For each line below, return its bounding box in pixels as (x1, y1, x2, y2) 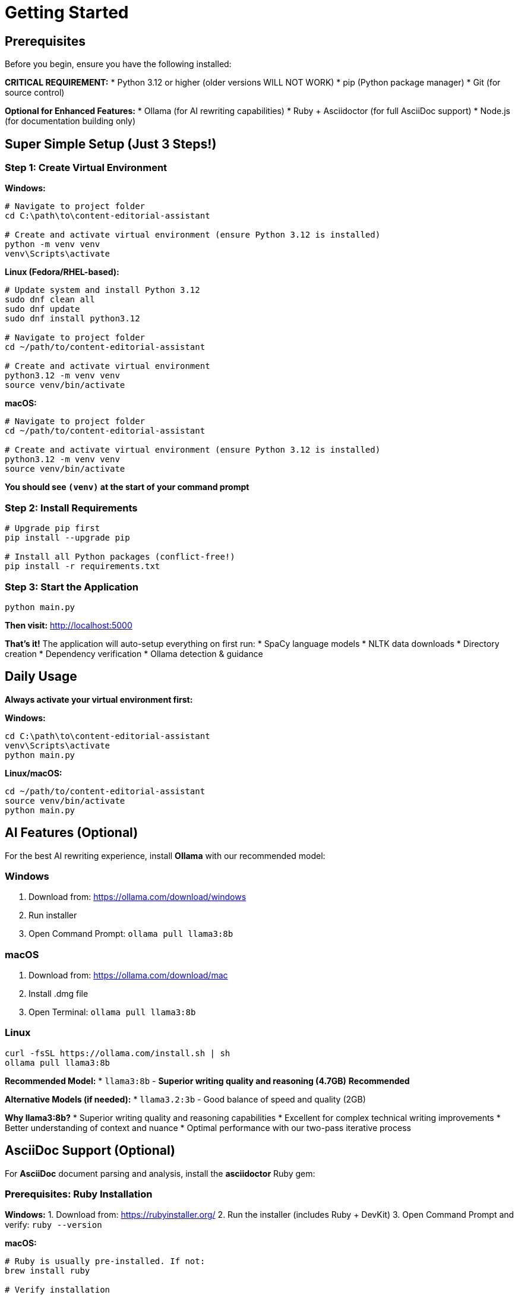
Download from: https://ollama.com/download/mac (29, 970, 228, 981)
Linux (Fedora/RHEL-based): (5, 267, 119, 277)
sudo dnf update (5, 304, 80, 314)
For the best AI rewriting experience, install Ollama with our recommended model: (5, 850, 326, 861)
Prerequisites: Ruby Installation (5, 1188, 153, 1201)
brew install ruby (5, 1266, 90, 1276)
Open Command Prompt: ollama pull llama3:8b (29, 928, 233, 939)
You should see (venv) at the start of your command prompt (5, 482, 249, 492)
